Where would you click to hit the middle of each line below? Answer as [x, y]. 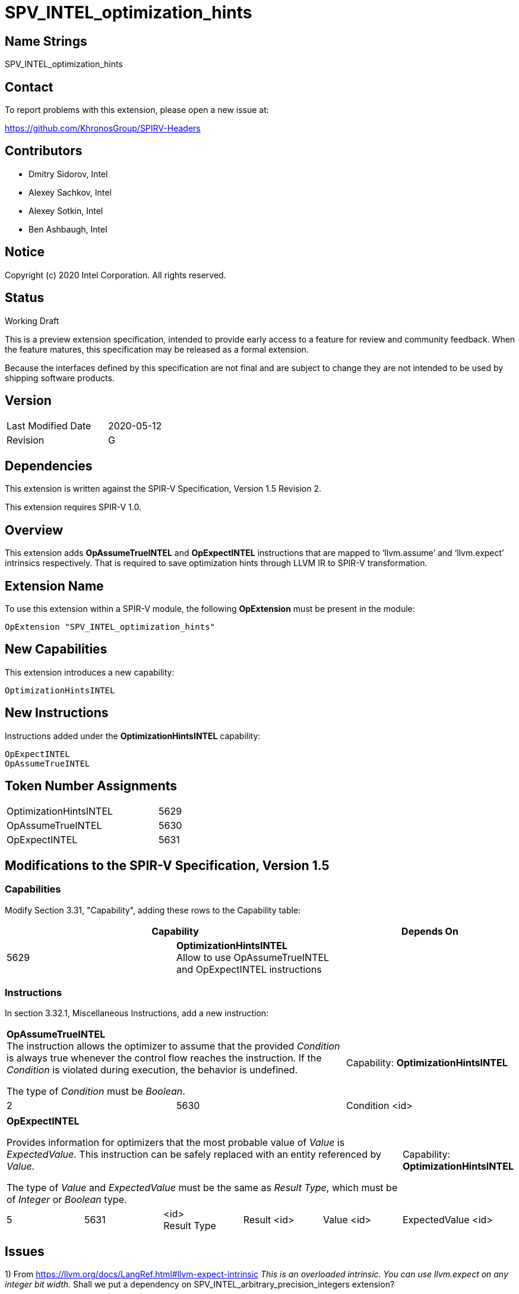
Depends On [430, 931]
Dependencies [49, 466]
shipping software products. [60, 378]
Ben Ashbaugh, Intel [68, 229]
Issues [25, 1251]
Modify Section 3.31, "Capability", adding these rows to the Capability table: [153, 910]
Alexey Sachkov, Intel [70, 192]
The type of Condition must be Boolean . [96, 1092]
